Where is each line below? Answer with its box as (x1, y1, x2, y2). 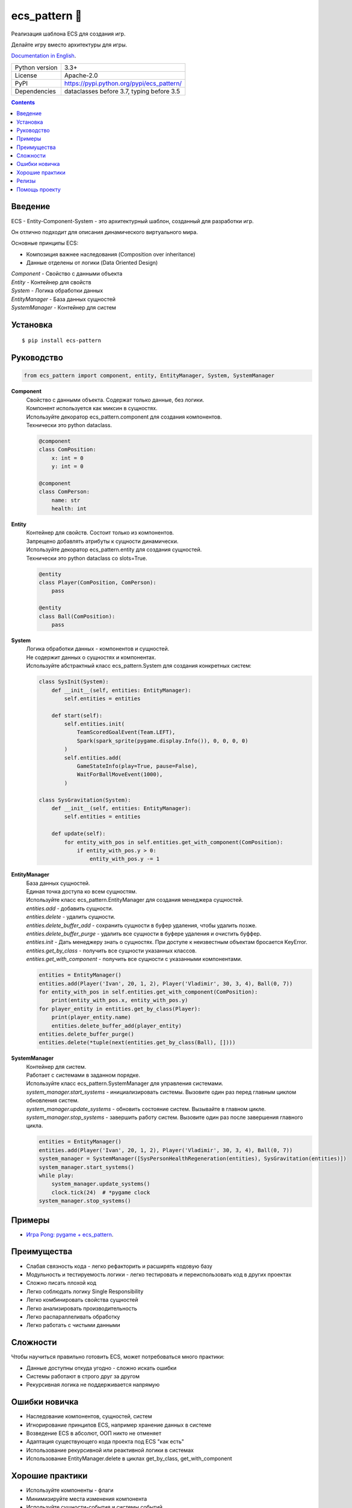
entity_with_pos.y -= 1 (89, 855, 159, 863)
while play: (39, 1172, 75, 1179)
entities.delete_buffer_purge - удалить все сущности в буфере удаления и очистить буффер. (26, 930, 262, 937)
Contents (11, 98, 36, 106)
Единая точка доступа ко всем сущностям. (26, 888, 137, 895)
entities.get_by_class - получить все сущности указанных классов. (26, 947, 197, 954)
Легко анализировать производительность (26, 1305, 138, 1312)
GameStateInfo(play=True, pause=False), (76, 763, 198, 770)
